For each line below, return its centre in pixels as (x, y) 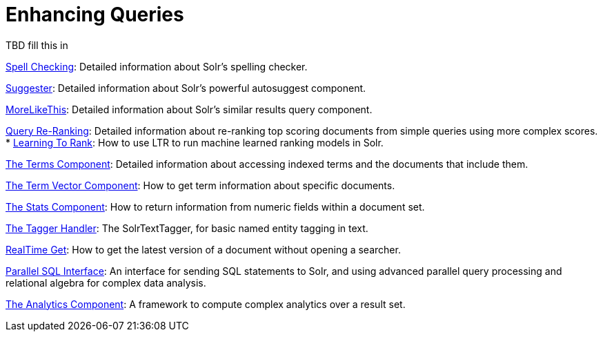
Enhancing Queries (95, 15)
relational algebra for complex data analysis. (106, 282)
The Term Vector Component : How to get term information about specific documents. (200, 185)
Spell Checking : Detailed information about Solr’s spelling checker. (157, 66)
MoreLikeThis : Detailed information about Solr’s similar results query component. (189, 109)
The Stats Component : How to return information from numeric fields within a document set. (215, 206)
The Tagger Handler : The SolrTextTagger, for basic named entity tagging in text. (187, 228)
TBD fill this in (37, 45)
